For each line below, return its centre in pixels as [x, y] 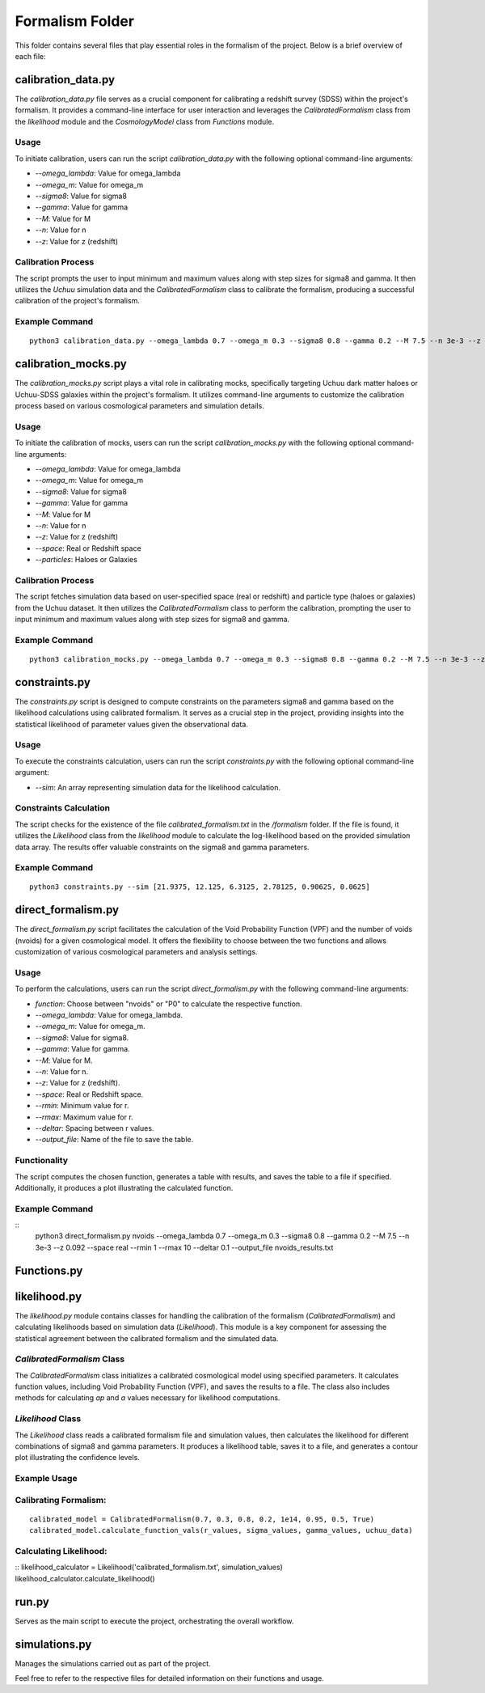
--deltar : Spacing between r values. [95, 1128]
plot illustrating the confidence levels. [78, 1458]
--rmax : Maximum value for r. [84, 1117]
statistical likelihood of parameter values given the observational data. [131, 724]
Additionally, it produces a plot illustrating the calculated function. [124, 1187]
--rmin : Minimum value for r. [82, 1106]
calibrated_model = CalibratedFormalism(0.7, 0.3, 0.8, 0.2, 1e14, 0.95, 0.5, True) [202, 1519]
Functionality [42, 1161]
